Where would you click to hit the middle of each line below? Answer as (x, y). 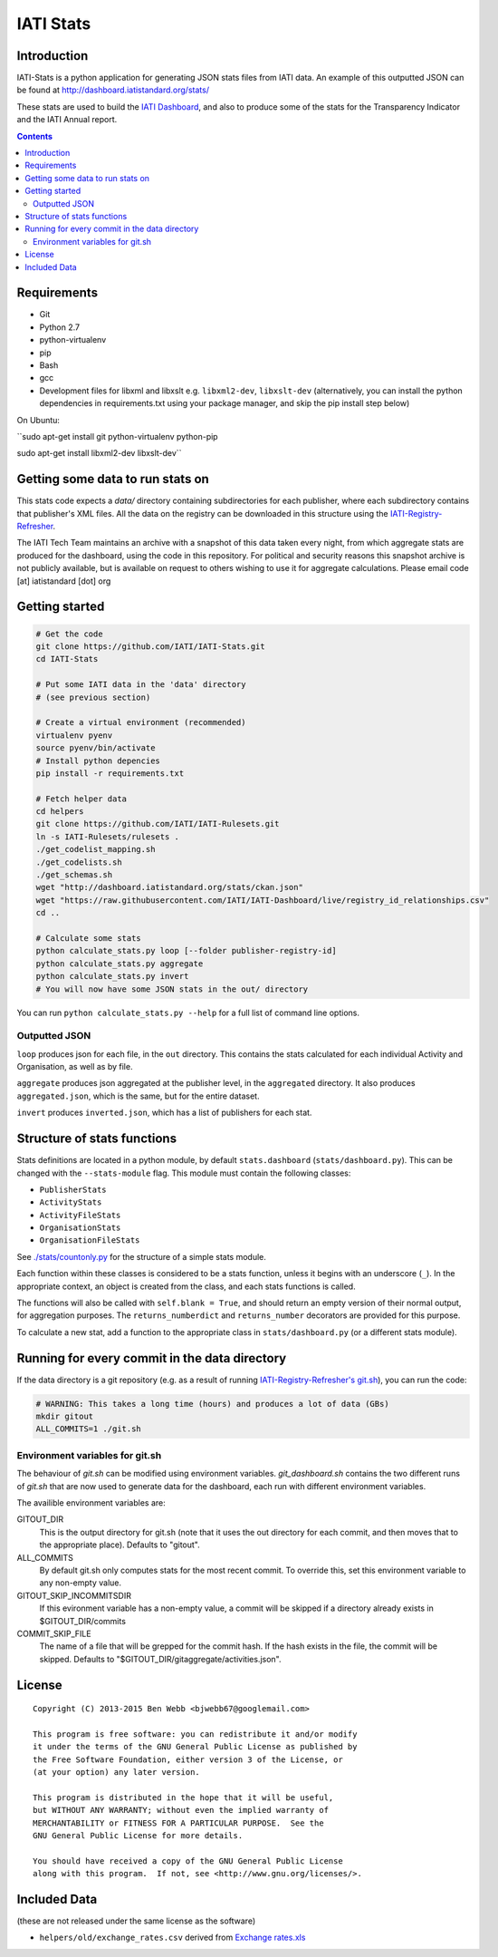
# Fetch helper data (81, 799)
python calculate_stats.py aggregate (120, 964)
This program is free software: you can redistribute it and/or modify (195, 1734)
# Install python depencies (98, 761)
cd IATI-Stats (67, 659)
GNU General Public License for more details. (138, 1836)
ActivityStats (71, 1202)
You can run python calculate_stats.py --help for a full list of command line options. (188, 1012)
